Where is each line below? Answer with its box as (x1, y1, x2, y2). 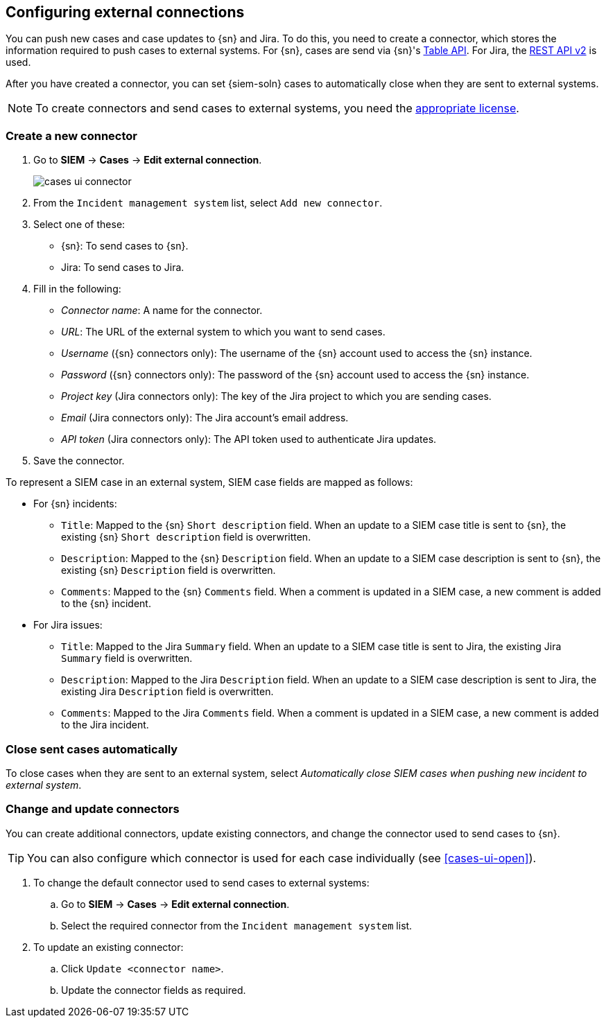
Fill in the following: (33, 283, 121, 295)
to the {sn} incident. (61, 597, 151, 610)
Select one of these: (33, 218, 125, 231)
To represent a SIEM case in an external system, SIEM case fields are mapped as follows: (6, 476, 413, 489)
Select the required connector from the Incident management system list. (61, 919, 413, 932)
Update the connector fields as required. (61, 983, 246, 996)
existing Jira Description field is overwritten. (61, 685, 274, 698)
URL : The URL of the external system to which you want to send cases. (61, 326, 386, 338)
